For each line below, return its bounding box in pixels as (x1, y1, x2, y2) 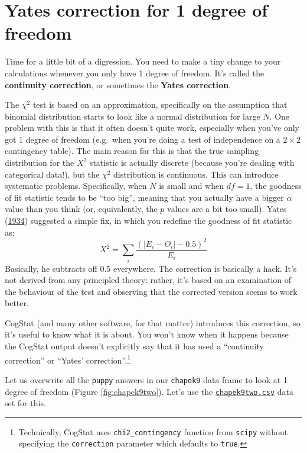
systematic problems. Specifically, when (5, 179, 147, 192)
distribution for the (5, 156, 74, 169)
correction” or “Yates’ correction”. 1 (5, 352, 130, 366)
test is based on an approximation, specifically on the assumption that (32, 98, 288, 111)
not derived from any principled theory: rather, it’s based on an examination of (5, 274, 292, 286)
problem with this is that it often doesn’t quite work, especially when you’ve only (5, 121, 299, 134)
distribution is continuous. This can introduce (113, 168, 279, 180)
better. (5, 297, 29, 309)
